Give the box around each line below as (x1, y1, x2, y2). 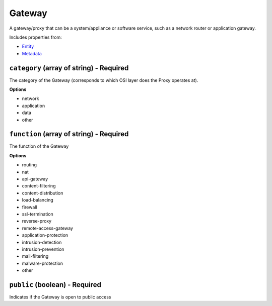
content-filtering (22, 183, 56, 189)
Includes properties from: (9, 34, 62, 40)
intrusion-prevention (22, 246, 64, 252)
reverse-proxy (22, 218, 52, 224)
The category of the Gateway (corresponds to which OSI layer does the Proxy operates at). (9, 77, 198, 83)
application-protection (22, 232, 69, 238)
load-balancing (22, 197, 54, 203)
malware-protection (22, 260, 63, 266)
